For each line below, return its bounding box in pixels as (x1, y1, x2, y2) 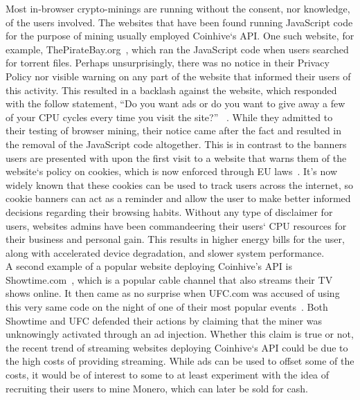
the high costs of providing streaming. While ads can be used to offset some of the (6, 354, 354, 368)
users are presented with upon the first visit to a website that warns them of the (6, 150, 347, 165)
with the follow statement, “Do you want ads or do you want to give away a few (6, 96, 345, 111)
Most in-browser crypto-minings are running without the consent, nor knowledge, (6, 1, 350, 15)
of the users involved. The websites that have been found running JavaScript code (6, 15, 353, 29)
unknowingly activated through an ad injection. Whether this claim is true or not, (6, 327, 354, 341)
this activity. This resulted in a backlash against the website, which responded (6, 82, 337, 97)
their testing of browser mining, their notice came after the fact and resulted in (6, 123, 342, 138)
